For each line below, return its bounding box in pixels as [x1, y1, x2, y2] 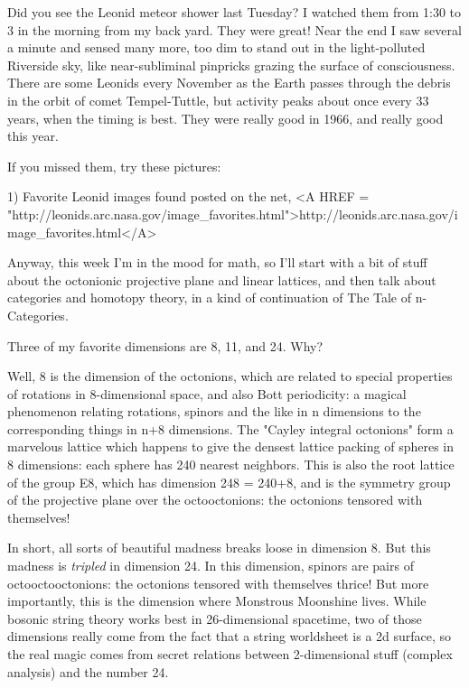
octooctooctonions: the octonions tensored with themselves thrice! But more [7, 573, 429, 592]
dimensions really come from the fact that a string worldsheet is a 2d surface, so [7, 627, 452, 646]
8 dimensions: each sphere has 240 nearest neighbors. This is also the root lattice [7, 455, 455, 474]
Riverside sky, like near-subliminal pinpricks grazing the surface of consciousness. [7, 55, 455, 74]
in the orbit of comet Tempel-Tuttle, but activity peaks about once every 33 [7, 90, 429, 109]
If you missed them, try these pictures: [7, 156, 221, 175]
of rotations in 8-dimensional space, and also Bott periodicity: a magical [7, 384, 407, 403]
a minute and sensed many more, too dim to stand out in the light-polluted [7, 38, 426, 57]
